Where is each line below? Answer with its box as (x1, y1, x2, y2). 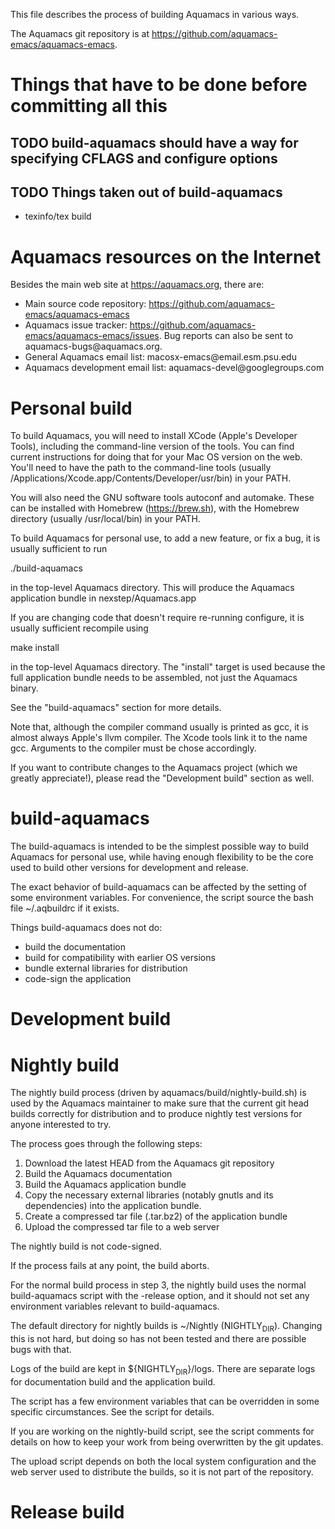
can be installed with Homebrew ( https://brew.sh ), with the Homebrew (10, 502, 300, 514)
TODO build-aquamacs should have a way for (10, 134, 299, 151)
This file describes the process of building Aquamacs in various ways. (10, 9, 300, 20)
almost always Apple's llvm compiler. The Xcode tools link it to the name (10, 732, 308, 744)
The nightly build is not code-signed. (10, 1240, 162, 1253)
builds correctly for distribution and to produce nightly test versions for (10, 1108, 303, 1120)
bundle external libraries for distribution (24, 962, 188, 974)
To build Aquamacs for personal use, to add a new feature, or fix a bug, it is (10, 532, 321, 544)
